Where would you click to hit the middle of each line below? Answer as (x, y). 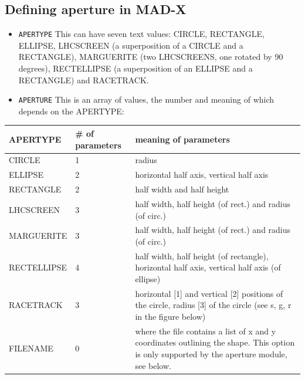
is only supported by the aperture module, (211, 354)
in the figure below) (170, 317)
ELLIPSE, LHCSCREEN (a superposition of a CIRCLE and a (131, 45)
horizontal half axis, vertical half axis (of (208, 267)
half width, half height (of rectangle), (202, 256)
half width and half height (182, 189)
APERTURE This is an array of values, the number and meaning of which (146, 99)
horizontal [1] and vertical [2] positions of (209, 293)
